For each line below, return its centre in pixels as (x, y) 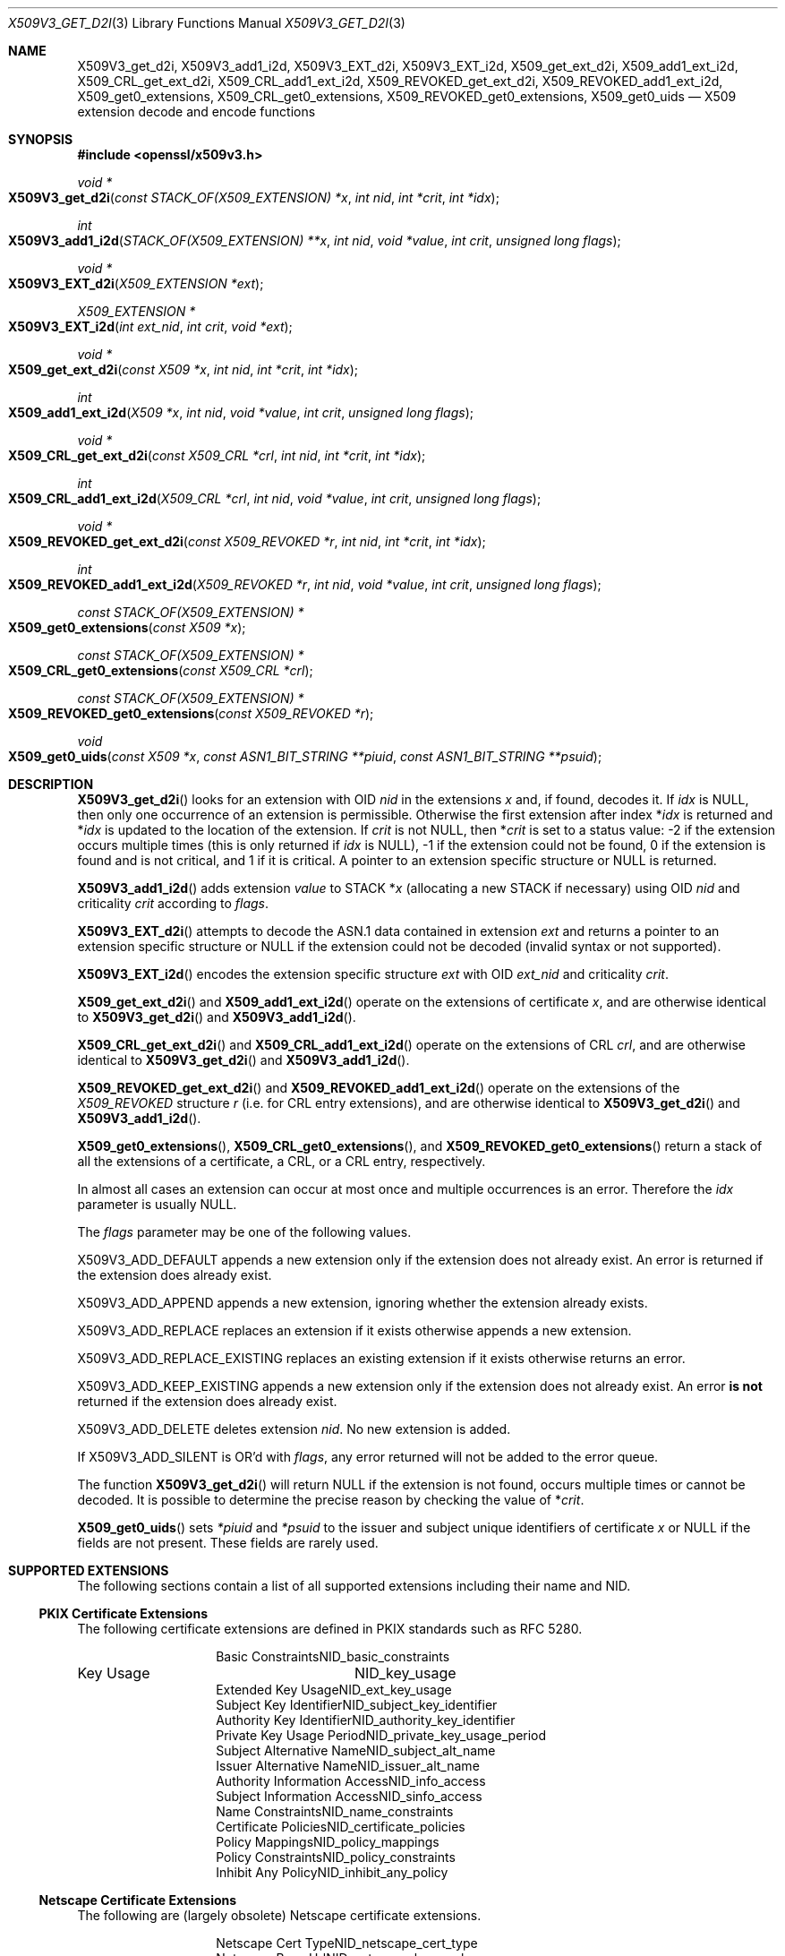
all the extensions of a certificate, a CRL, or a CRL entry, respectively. (282, 1161)
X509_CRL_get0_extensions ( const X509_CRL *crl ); (161, 670)
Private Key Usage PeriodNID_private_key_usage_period (381, 1735)
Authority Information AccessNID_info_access (351, 1781)
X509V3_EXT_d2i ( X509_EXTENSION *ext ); (136, 283)
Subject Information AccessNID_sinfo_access (349, 1796)
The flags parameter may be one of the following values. (244, 1232)
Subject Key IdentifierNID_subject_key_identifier (357, 1705)
